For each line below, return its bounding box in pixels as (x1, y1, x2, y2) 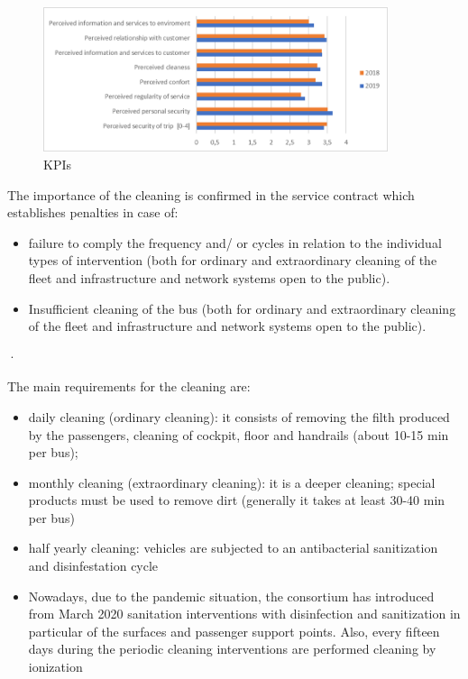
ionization (28, 657, 83, 676)
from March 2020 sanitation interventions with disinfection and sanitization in (28, 604, 461, 623)
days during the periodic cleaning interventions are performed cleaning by (28, 639, 436, 658)
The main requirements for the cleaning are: (7, 377, 251, 396)
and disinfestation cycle (28, 556, 159, 575)
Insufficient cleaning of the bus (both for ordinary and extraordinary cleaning (28, 298, 456, 317)
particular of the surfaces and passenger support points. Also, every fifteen (28, 621, 440, 640)
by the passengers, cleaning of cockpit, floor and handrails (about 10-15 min (28, 425, 449, 444)
